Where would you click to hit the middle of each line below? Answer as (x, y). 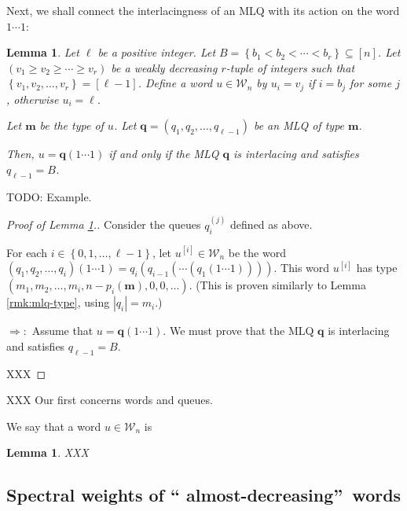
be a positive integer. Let (157, 52)
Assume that (62, 331)
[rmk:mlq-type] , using (58, 302)
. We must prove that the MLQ (238, 331)
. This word (302, 268)
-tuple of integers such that (290, 67)
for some (371, 83)
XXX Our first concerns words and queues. (110, 400)
